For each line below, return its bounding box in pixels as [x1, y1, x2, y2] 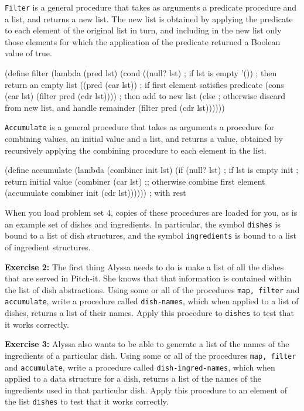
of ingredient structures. [5, 240, 91, 253]
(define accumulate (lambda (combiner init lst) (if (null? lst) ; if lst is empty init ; [5, 164, 299, 176]
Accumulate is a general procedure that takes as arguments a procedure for [5, 121, 275, 133]
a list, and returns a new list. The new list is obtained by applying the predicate [5, 12, 293, 25]
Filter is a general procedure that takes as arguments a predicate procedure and [5, 1, 297, 13]
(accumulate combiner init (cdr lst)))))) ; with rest [5, 186, 186, 199]
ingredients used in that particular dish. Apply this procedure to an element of [5, 383, 287, 396]
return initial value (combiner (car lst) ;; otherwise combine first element [5, 175, 265, 187]
